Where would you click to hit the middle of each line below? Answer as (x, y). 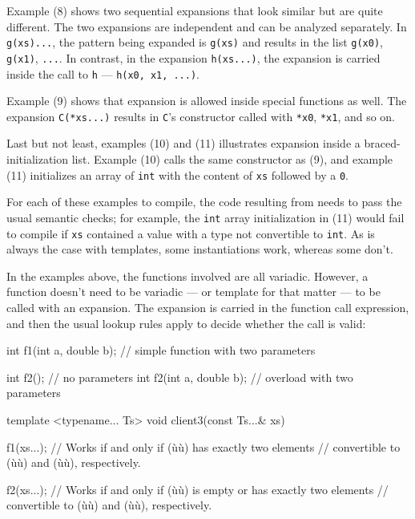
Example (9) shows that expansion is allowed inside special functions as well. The (207, 101)
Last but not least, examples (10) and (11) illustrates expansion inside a (183, 143)
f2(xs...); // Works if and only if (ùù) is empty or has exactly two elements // (197, 489)
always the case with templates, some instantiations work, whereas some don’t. (200, 249)
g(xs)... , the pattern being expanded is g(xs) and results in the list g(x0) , (195, 42)
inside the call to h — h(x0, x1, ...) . (103, 73)
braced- (382, 143)
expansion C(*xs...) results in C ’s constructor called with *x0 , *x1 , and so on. (201, 116)
